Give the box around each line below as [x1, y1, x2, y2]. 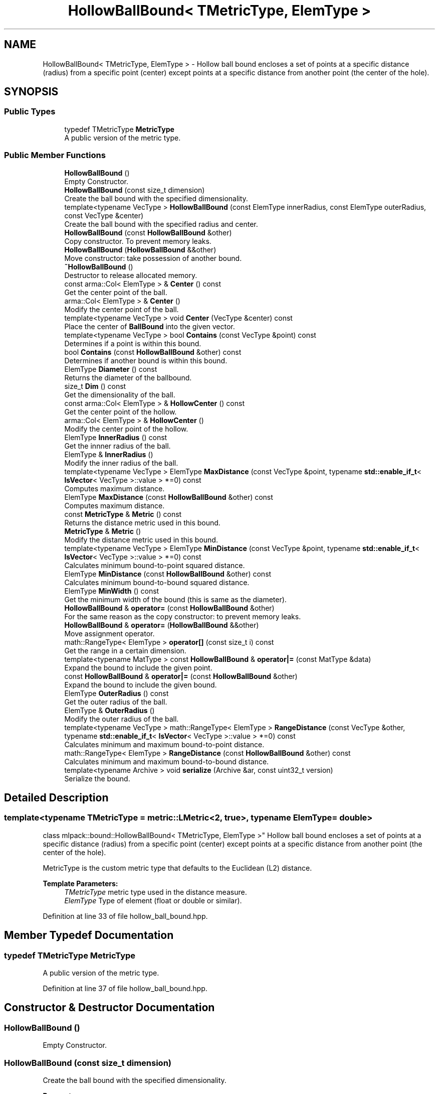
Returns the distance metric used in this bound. [64, 518, 221, 527]
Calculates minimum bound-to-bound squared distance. [64, 578, 250, 587]
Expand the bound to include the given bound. [64, 680, 217, 689]
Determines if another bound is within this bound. [64, 356, 228, 365]
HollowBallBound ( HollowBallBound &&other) [64, 245, 216, 254]
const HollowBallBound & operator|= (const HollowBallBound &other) [64, 671, 298, 680]
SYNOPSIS [4, 85, 59, 98]
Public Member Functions [4, 150, 106, 161]
